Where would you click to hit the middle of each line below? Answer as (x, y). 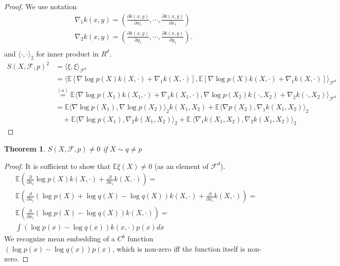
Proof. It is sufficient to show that (58, 166)
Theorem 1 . (25, 148)
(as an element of (181, 166)
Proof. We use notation (41, 6)
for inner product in (68, 53)
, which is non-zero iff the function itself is (179, 248)
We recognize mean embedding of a (60, 239)
